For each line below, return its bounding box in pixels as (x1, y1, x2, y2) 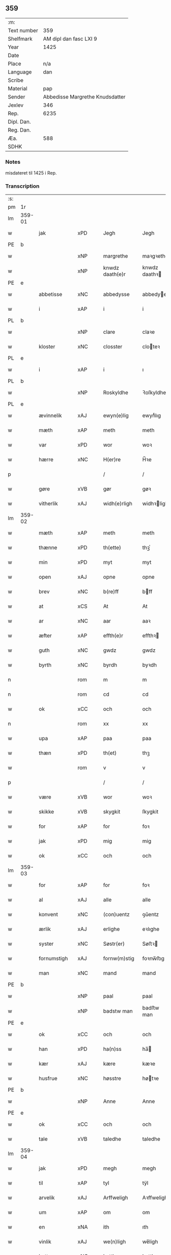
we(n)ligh (103, 1238, 126, 1245)
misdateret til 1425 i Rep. (5, 170, 57, 176)
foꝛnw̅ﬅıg (142, 955, 164, 962)
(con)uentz (103, 911, 130, 918)
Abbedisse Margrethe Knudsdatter (43, 93, 126, 100)
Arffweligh (103, 1194, 128, 1201)
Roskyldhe (103, 389, 129, 396)
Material (8, 85, 27, 92)
